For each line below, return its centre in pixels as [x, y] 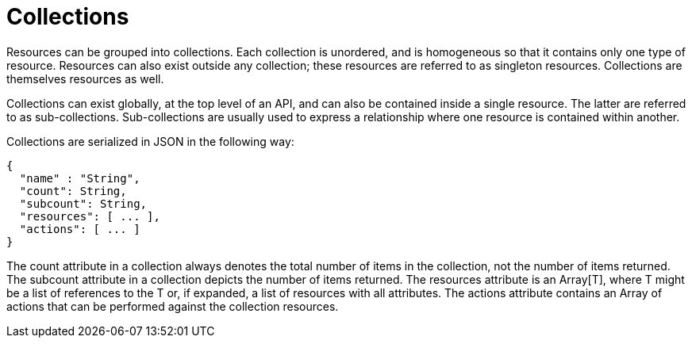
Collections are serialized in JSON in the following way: [150, 141]
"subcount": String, [83, 203]
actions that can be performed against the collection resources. [173, 306]
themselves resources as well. [85, 78]
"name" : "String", [80, 178]
